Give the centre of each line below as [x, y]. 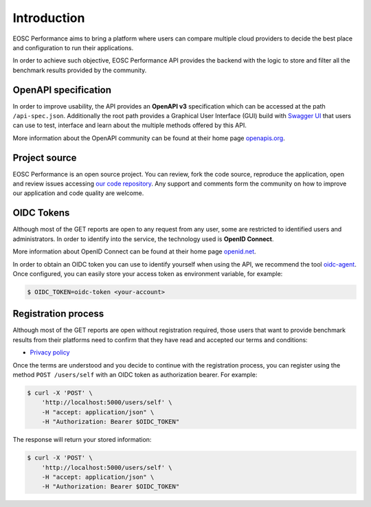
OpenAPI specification [62, 90]
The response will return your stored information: [82, 440]
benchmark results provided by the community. [80, 70]
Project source [45, 158]
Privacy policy [50, 352]
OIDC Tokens [41, 213]
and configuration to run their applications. [73, 47]
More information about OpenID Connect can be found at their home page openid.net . [135, 251]
